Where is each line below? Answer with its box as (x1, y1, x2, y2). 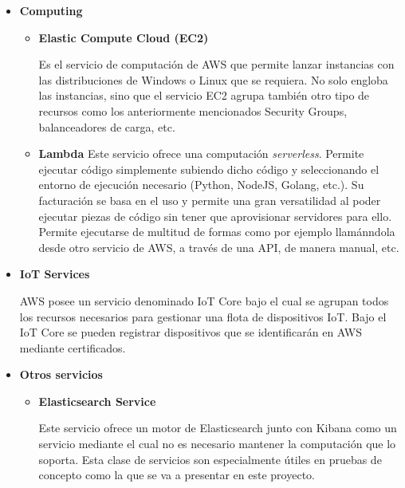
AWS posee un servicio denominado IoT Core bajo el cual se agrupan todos (19, 292, 389, 309)
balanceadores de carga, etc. (38, 118, 175, 135)
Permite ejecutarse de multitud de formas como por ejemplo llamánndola (38, 223, 395, 240)
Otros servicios (19, 366, 103, 383)
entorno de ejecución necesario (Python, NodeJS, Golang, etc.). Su (38, 176, 364, 193)
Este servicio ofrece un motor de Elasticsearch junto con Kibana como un (38, 419, 397, 436)
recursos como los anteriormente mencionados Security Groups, (38, 102, 348, 119)
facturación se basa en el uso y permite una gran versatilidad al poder (38, 191, 381, 208)
